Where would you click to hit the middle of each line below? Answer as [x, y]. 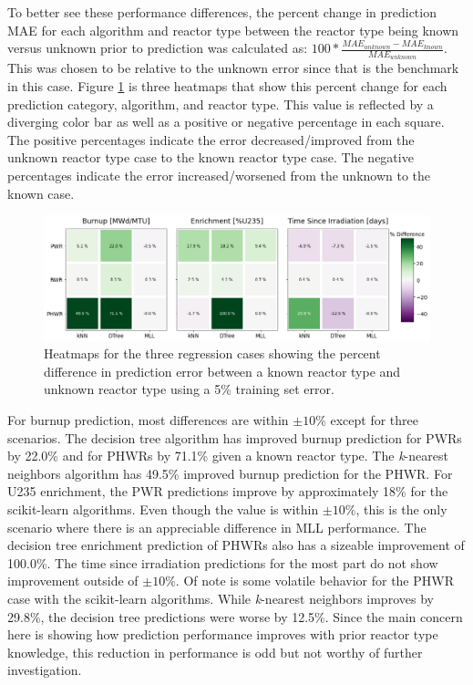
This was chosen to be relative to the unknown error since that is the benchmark [233, 68]
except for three [375, 420]
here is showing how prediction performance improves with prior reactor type [223, 634]
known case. [41, 193]
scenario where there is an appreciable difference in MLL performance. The [217, 527]
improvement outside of [73, 581]
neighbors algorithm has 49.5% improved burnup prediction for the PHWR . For [230, 473]
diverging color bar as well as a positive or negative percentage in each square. [226, 122]
